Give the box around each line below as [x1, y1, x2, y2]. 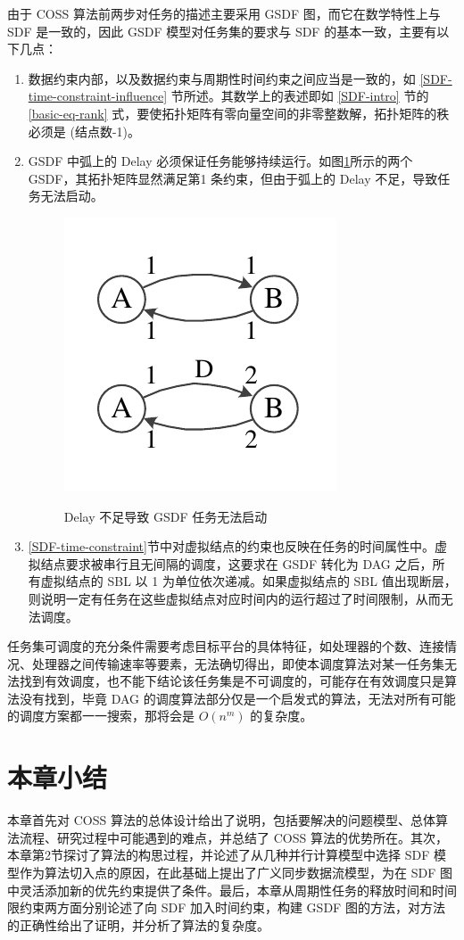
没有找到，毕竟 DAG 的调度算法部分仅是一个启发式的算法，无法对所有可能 [19, 689, 456, 707]
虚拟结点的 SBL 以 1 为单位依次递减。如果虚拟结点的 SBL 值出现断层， [40, 572, 457, 590]
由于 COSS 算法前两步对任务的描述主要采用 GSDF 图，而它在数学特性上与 [7, 4, 441, 22]
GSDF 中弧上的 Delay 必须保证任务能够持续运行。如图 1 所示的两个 [28, 152, 413, 170]
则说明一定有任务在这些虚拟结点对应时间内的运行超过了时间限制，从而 [28, 589, 441, 607]
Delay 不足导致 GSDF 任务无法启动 [63, 507, 268, 525]
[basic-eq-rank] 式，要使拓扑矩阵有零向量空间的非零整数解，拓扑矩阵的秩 [28, 103, 450, 122]
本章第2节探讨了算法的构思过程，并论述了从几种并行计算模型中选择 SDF [7, 845, 430, 864]
